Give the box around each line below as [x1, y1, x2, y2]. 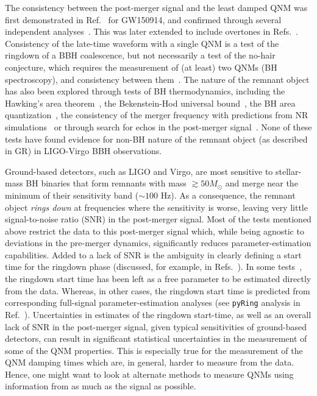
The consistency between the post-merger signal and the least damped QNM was [5, 1, 308, 13]
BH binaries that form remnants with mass [26, 177, 187, 189]
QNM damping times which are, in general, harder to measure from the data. [5, 356, 294, 369]
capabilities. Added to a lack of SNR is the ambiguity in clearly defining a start [5, 248, 302, 261]
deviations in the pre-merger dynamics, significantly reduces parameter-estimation [5, 236, 312, 249]
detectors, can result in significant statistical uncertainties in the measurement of [5, 332, 307, 345]
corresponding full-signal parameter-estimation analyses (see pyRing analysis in [5, 296, 301, 309]
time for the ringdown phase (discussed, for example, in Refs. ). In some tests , [5, 260, 302, 273]
